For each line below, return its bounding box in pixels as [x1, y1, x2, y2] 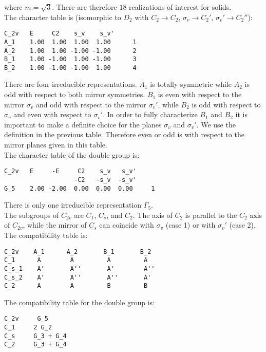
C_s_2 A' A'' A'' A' [4, 273, 151, 281]
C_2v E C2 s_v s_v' [4, 30, 115, 38]
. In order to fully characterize [103, 109, 198, 120]
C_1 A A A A [4, 256, 148, 264]
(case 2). [229, 219, 256, 230]
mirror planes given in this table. [4, 139, 107, 150]
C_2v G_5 [4, 315, 48, 323]
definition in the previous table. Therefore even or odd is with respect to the [4, 129, 244, 140]
